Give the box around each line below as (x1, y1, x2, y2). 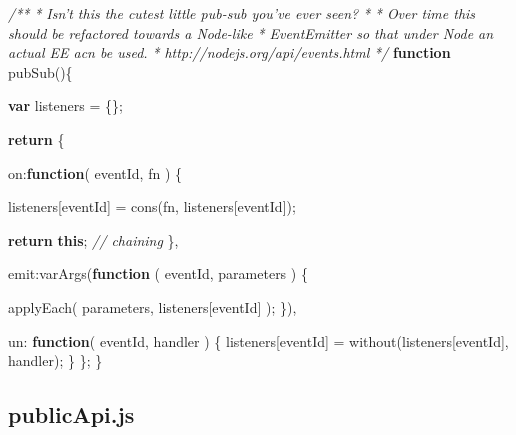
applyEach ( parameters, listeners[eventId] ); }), (8, 296, 297, 317)
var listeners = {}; (8, 95, 123, 116)
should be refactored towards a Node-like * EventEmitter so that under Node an (8, 22, 494, 43)
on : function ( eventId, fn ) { (8, 162, 182, 183)
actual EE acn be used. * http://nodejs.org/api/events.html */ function (8, 42, 451, 63)
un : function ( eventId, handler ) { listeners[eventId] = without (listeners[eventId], (8, 330, 509, 351)
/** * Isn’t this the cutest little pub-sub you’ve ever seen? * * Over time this (8, 3, 476, 23)
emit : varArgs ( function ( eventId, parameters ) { (8, 263, 308, 284)
